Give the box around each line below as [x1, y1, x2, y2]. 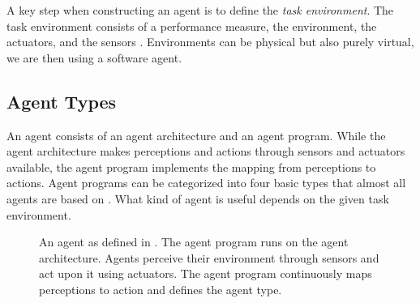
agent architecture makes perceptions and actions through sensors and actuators [6, 143, 405, 160]
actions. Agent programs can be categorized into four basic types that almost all [6, 174, 406, 191]
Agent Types [6, 88, 117, 113]
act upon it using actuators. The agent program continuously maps [39, 265, 372, 282]
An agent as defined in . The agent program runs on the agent [39, 233, 349, 250]
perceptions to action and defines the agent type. [39, 280, 282, 297]
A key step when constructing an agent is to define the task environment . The [6, 2, 394, 18]
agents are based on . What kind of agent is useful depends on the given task [6, 190, 389, 207]
